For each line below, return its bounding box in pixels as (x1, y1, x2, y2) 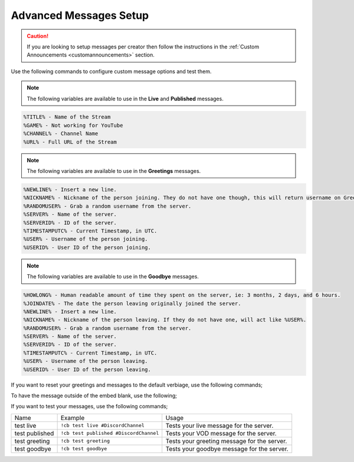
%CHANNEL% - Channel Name (23, 130, 99, 137)
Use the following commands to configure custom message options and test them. (11, 68, 212, 75)
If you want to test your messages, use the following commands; (11, 403, 168, 410)
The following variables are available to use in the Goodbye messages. (27, 273, 199, 280)
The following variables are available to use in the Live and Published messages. (27, 95, 224, 102)
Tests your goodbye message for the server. (165, 444, 289, 453)
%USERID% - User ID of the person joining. (23, 244, 152, 251)
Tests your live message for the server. (165, 421, 274, 430)
